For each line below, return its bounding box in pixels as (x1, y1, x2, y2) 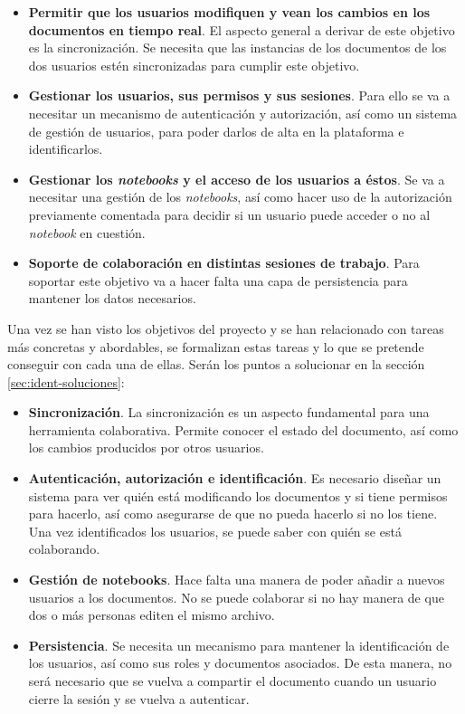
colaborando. (28, 539, 100, 558)
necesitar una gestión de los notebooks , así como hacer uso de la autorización (28, 187, 452, 206)
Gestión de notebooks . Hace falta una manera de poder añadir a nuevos (28, 570, 445, 589)
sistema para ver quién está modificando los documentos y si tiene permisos (28, 486, 448, 505)
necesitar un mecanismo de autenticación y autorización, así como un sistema (28, 103, 458, 122)
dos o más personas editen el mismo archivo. (28, 605, 275, 624)
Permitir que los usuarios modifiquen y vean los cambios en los (28, 3, 431, 21)
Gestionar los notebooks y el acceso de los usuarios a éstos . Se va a (28, 169, 445, 188)
